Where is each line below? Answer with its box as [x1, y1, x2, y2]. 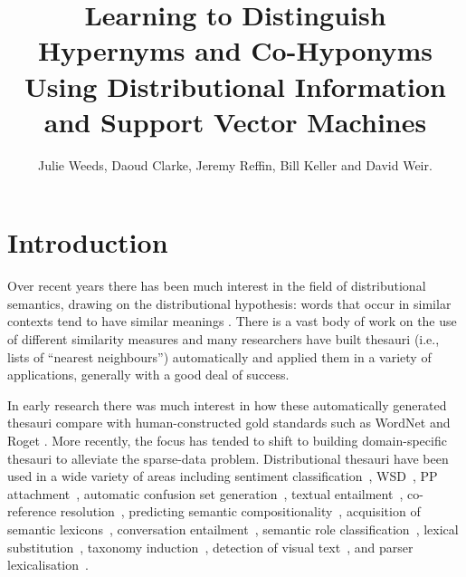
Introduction [7, 224, 168, 261]
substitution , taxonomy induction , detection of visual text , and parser [7, 537, 414, 556]
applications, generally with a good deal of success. [7, 365, 290, 384]
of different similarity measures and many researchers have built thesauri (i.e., [7, 330, 440, 348]
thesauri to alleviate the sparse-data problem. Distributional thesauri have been [7, 448, 449, 467]
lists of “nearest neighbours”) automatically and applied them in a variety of [7, 347, 432, 366]
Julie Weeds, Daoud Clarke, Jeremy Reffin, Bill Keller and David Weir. [38, 155, 433, 174]
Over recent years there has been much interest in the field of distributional [7, 276, 426, 295]
